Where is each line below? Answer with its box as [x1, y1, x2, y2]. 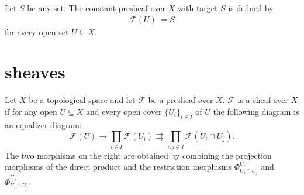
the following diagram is [213, 105, 299, 117]
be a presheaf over [148, 94, 213, 106]
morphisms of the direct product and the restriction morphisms [5, 160, 232, 173]
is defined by [228, 2, 274, 13]
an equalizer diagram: [5, 118, 82, 131]
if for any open [5, 105, 57, 117]
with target [177, 2, 218, 13]
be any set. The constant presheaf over [27, 2, 166, 13]
